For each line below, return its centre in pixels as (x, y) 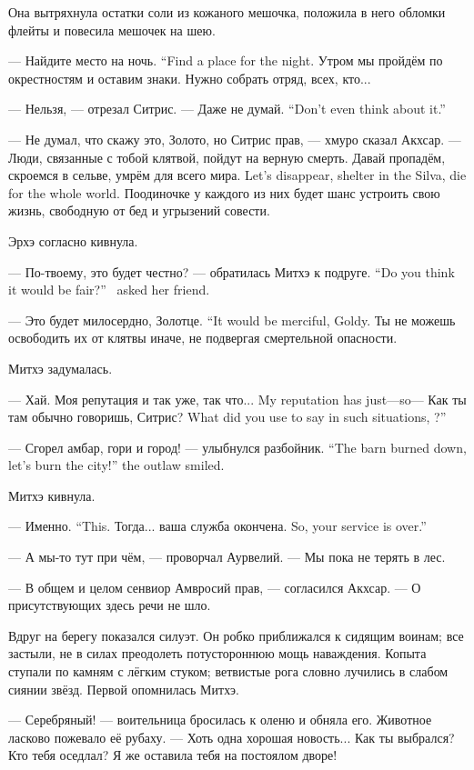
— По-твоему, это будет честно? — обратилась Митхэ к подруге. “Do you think (232, 271)
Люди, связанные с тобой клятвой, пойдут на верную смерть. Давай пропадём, (227, 157)
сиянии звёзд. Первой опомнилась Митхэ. (124, 689)
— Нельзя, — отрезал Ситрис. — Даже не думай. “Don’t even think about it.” (227, 109)
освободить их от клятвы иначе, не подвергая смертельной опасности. (203, 338)
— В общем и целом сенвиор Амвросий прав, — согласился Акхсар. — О (215, 587)
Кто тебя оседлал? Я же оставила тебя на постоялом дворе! (173, 755)
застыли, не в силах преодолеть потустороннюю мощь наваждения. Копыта (217, 653)
